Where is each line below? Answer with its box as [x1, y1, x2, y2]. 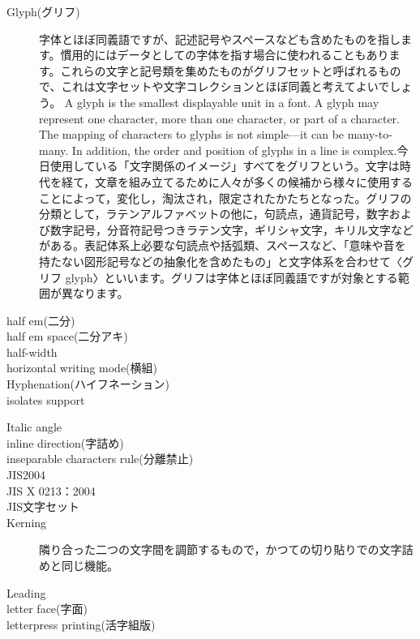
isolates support [6, 391, 85, 408]
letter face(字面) [6, 600, 88, 617]
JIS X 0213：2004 [6, 482, 96, 499]
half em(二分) [6, 311, 75, 328]
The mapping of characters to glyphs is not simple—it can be [39, 126, 345, 143]
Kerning [6, 513, 47, 530]
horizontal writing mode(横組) [6, 359, 157, 376]
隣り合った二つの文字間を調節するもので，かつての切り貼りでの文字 [39, 541, 402, 558]
